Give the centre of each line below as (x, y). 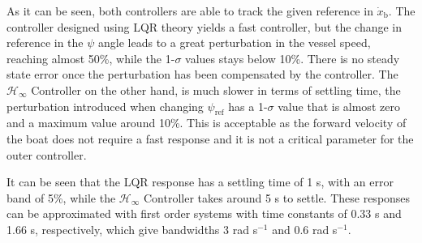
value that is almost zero (339, 106)
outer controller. (47, 154)
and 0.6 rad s (305, 229)
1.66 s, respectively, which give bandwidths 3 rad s (132, 229)
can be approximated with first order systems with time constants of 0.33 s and (204, 213)
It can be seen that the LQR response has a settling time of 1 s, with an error (200, 182)
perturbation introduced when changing (105, 106)
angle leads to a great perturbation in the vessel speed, (235, 43)
